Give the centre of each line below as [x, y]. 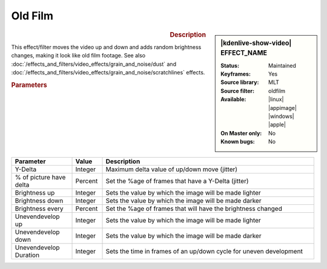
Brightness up [35, 192]
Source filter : [237, 91]
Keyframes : [236, 74]
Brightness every [39, 209]
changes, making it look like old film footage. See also [78, 56]
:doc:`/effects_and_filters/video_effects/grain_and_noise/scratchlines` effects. [108, 72]
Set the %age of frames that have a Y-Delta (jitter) [177, 181]
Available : [233, 99]
